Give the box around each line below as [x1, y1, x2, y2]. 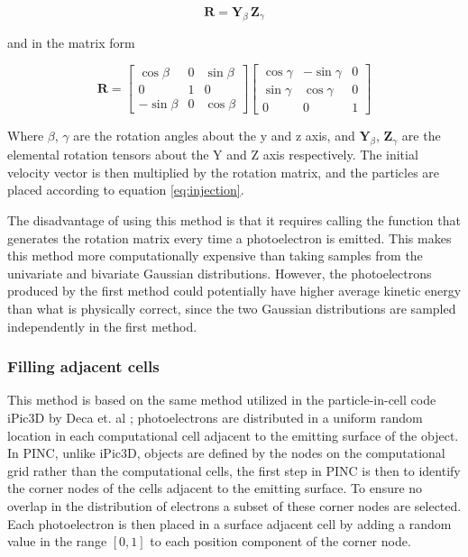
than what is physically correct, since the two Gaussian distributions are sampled [7, 299, 456, 318]
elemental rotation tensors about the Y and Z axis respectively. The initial [7, 145, 418, 164]
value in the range [7, 532, 107, 551]
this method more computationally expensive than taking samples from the [7, 246, 423, 265]
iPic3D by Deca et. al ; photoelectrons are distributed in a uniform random [7, 408, 423, 427]
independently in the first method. [7, 316, 197, 335]
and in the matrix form [7, 32, 135, 51]
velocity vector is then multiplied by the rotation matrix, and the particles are [7, 162, 440, 181]
